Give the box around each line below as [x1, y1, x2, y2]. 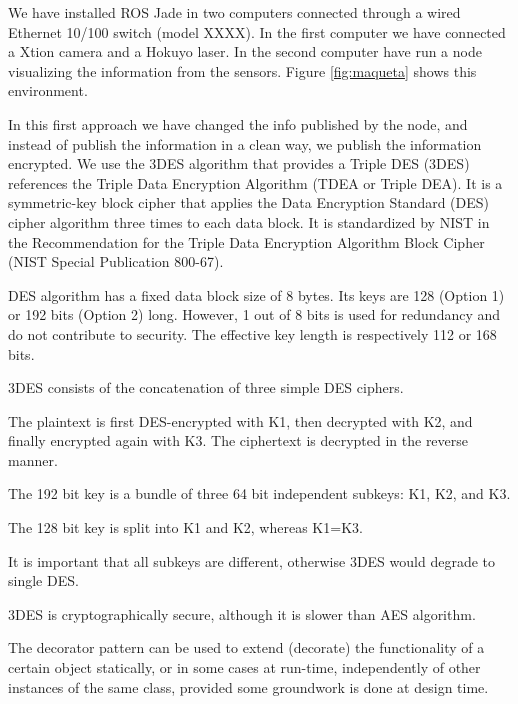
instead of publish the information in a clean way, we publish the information [8, 133, 482, 154]
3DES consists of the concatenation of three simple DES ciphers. [8, 377, 404, 398]
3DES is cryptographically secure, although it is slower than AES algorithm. [8, 603, 476, 624]
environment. [8, 80, 88, 101]
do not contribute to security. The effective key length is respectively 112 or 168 [8, 323, 497, 344]
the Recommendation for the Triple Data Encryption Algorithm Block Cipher [8, 231, 485, 252]
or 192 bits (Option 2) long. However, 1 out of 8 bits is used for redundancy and [8, 304, 501, 325]
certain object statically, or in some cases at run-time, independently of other [8, 657, 481, 678]
